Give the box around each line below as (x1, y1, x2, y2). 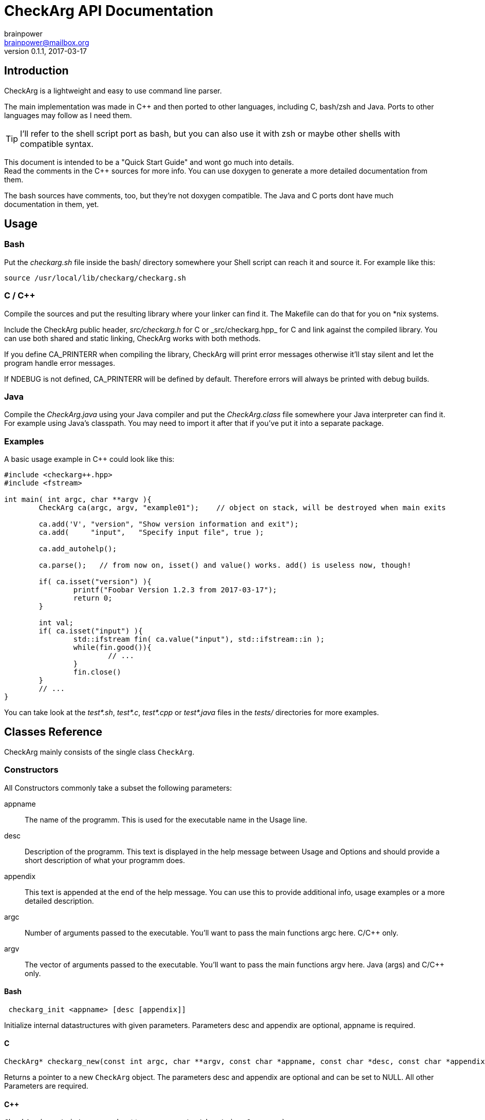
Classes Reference (4, 725, 103, 739)
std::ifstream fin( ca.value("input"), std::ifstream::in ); (73, 635, 325, 644)
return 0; (73, 594, 113, 603)
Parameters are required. (4, 1081, 88, 1091)
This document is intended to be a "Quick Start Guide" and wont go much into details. (4, 157, 294, 166)
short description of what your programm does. (25, 855, 185, 865)
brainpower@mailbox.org (4, 38, 89, 47)
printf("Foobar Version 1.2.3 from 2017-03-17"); (73, 586, 277, 594)
